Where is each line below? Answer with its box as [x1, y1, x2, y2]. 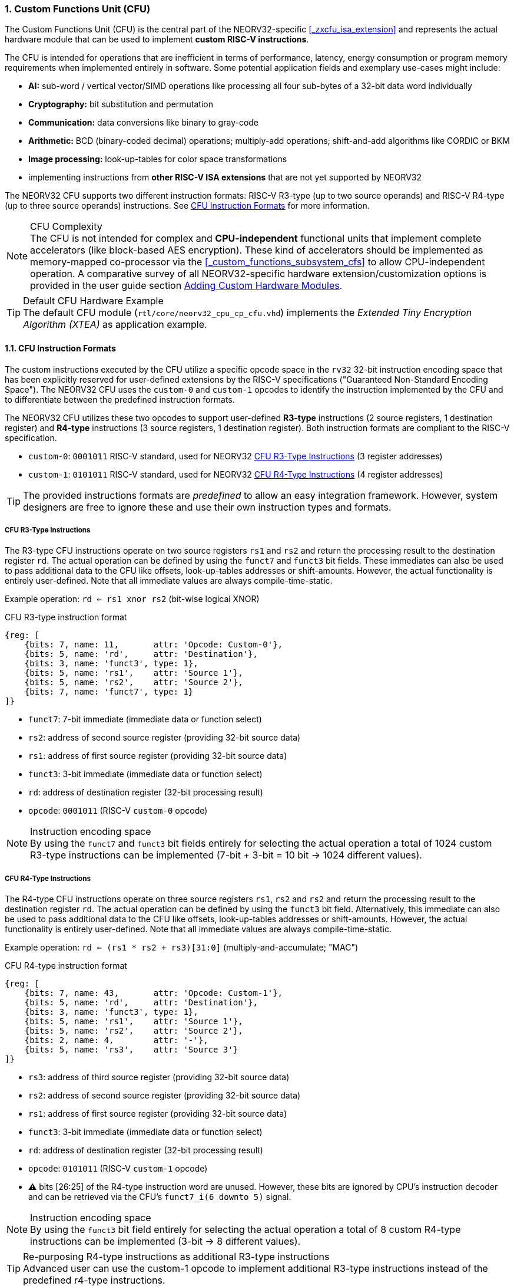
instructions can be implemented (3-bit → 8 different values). [30, 1235, 301, 1248]
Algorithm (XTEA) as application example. [23, 318, 207, 331]
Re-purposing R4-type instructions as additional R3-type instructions [23, 1251, 330, 1263]
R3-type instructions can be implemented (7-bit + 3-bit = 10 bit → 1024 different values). [30, 849, 422, 861]
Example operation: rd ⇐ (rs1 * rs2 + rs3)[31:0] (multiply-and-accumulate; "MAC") [5, 942, 359, 953]
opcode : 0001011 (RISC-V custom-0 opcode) [28, 805, 208, 816]
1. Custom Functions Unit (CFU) [5, 3, 151, 15]
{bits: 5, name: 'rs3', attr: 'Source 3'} [24, 1045, 238, 1055]
